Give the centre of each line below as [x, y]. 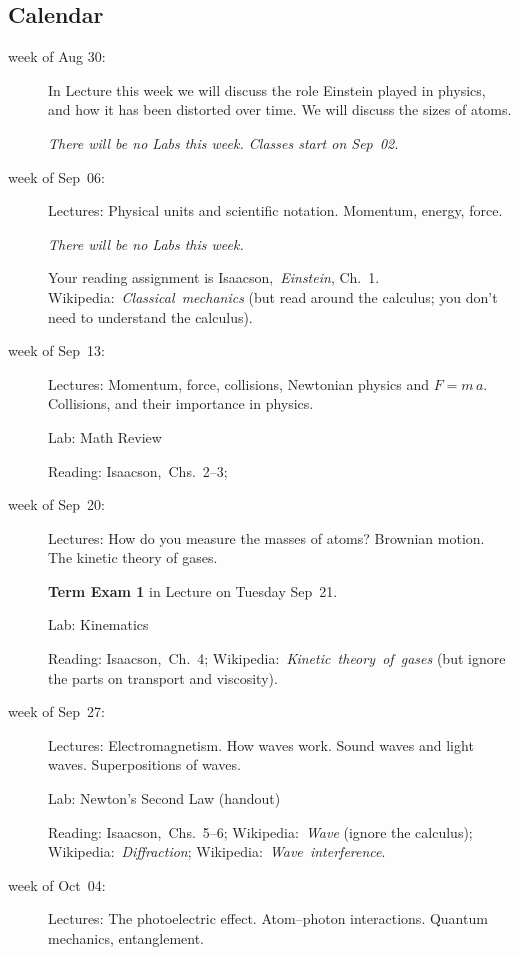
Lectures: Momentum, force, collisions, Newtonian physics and [238, 383]
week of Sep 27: [56, 711]
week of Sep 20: [56, 504]
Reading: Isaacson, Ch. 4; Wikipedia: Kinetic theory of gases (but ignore [277, 658]
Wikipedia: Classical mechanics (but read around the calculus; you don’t [273, 296]
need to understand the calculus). [150, 316]
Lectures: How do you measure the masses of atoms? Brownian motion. [266, 537]
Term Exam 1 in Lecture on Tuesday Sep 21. [193, 590]
